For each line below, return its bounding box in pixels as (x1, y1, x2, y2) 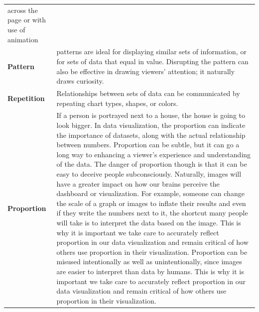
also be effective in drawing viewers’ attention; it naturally (56, 66, 235, 76)
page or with (7, 14, 46, 25)
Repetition (7, 93, 45, 103)
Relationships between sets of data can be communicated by (56, 88, 240, 98)
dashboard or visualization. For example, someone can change (56, 188, 245, 199)
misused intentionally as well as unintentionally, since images (56, 256, 242, 267)
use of (7, 24, 25, 34)
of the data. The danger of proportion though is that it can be (56, 159, 247, 169)
